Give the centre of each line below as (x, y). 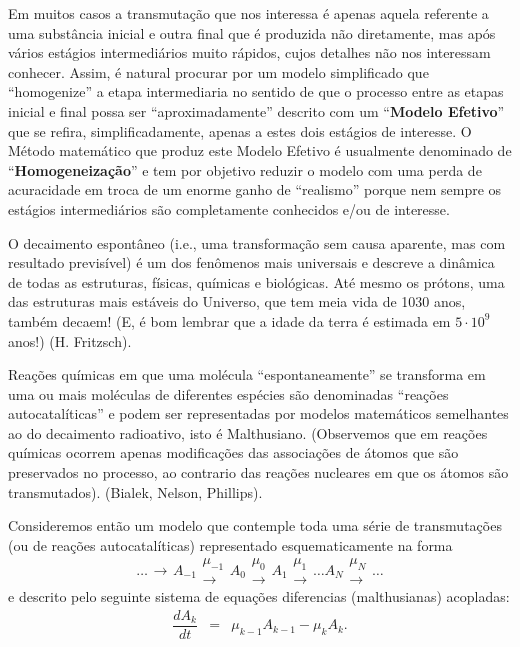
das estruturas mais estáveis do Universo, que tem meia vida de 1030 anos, (237, 301)
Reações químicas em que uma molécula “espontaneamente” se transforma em (247, 374)
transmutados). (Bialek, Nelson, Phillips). (135, 491)
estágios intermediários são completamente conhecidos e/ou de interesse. (229, 208)
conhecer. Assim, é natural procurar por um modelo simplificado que (218, 71)
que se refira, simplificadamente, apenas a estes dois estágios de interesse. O (240, 130)
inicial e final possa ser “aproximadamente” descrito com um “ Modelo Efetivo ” (256, 110)
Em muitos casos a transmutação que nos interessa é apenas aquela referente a (248, 13)
